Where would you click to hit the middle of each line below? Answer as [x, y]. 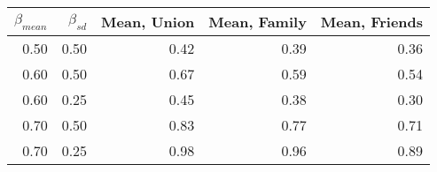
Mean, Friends [372, 22]
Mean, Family [258, 22]
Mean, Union [148, 22]
